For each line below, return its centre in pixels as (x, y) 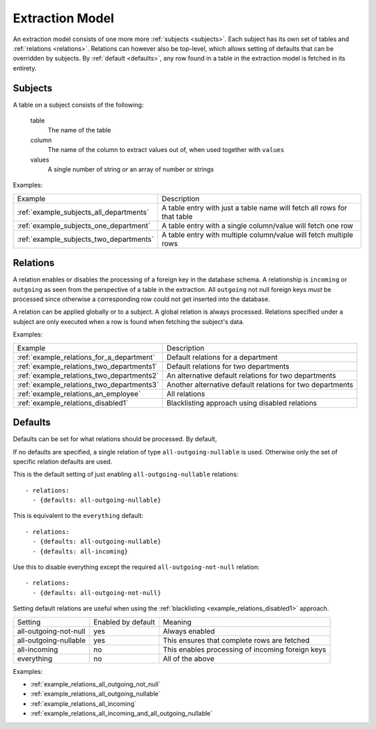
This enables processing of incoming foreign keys (244, 650)
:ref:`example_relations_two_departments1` (87, 366)
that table (177, 216)
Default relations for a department (222, 357)
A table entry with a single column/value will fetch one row (257, 225)
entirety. (25, 68)
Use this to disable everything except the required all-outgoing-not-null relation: (136, 567)
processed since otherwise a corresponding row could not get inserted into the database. (142, 299)
